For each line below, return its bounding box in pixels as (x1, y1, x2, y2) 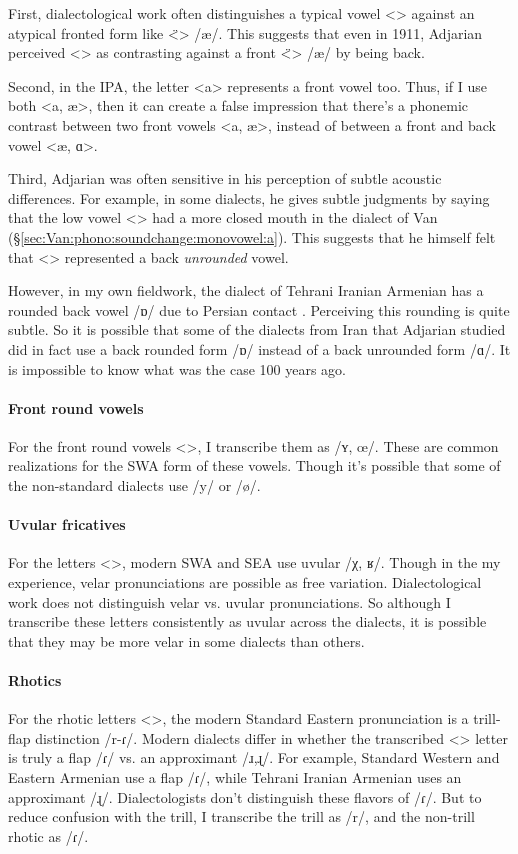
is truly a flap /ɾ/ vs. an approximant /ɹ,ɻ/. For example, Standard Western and (8, 747, 500, 768)
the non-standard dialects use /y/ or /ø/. (8, 475, 261, 496)
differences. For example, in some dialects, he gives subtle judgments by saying (8, 187, 490, 208)
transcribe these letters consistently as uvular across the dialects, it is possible (8, 611, 487, 632)
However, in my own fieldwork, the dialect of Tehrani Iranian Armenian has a (8, 280, 484, 301)
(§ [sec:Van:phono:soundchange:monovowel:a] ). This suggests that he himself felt (8, 226, 496, 247)
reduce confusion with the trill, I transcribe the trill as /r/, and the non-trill (8, 806, 475, 827)
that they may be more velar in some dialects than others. (8, 630, 365, 651)
